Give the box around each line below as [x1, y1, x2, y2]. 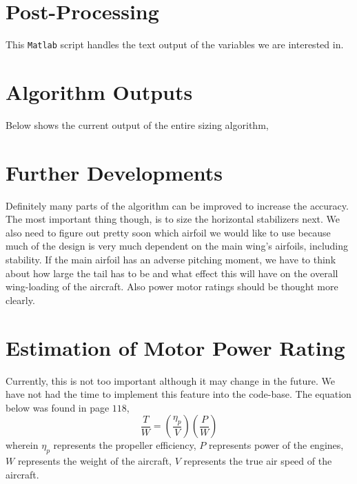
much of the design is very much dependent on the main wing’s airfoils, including [6, 239, 349, 253]
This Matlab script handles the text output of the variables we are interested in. [6, 37, 344, 52]
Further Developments [6, 158, 223, 186]
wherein [6, 438, 39, 452]
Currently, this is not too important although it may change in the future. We [6, 373, 335, 387]
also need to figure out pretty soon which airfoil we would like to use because [6, 225, 331, 239]
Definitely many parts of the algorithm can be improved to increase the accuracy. [6, 198, 349, 212]
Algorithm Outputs [6, 77, 193, 105]
